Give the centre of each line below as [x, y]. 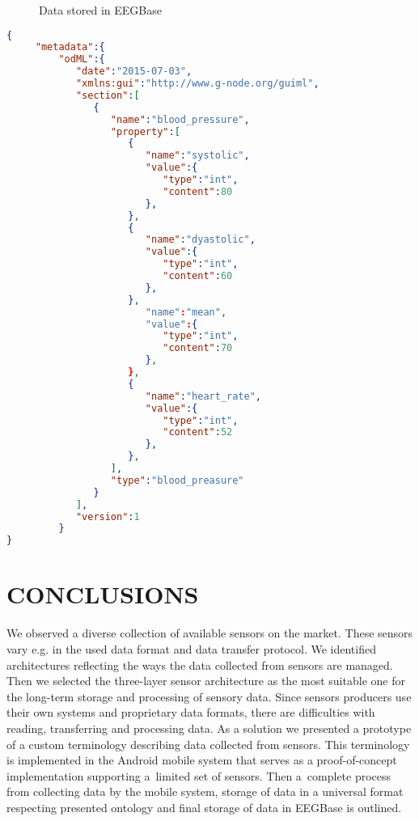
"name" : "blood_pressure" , [180, 119]
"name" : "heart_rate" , [203, 396]
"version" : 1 [108, 516]
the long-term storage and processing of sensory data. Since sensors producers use [209, 696]
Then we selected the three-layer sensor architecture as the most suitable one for [206, 681]
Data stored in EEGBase [100, 10]
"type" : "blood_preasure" [177, 480]
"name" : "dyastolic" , [200, 240]
